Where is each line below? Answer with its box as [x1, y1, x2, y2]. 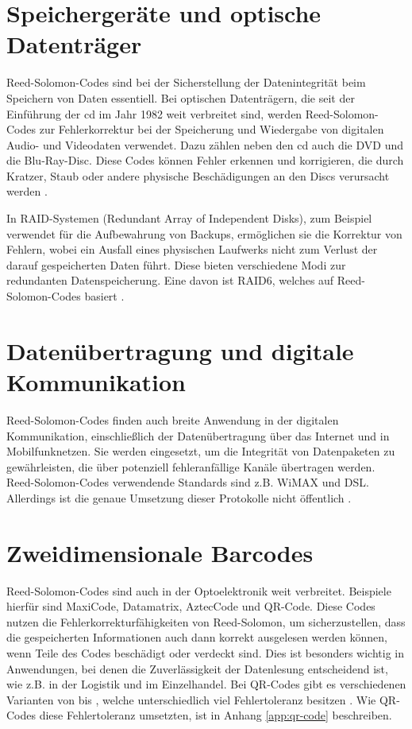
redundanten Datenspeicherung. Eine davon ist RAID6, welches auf [6, 272, 334, 289]
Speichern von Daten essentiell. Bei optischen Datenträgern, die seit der [6, 89, 355, 106]
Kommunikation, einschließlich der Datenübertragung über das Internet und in [6, 427, 390, 444]
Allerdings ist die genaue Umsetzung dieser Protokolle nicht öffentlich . [6, 489, 352, 506]
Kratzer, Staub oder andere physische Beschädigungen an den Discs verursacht [6, 167, 390, 184]
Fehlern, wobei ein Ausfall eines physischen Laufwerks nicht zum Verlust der [6, 241, 378, 258]
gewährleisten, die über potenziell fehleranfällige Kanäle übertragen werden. [6, 458, 375, 475]
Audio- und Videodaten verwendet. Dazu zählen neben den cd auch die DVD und [6, 136, 403, 153]
